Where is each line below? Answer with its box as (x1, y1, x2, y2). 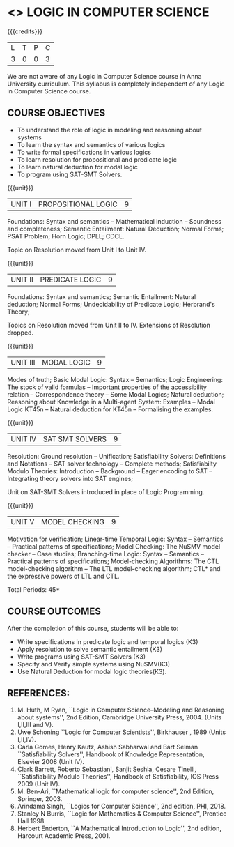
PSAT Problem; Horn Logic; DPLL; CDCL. (7, 231, 125, 241)
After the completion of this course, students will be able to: (7, 624, 179, 632)
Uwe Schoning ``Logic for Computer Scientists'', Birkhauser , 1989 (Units (17, 728, 226, 736)
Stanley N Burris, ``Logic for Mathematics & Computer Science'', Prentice (17, 809, 227, 818)
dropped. (7, 328, 33, 337)
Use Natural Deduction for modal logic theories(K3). (17, 667, 167, 676)
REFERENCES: (7, 687, 70, 699)
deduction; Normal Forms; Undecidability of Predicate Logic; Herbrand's (7, 300, 216, 308)
